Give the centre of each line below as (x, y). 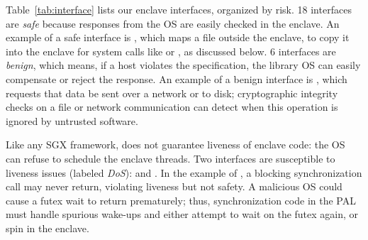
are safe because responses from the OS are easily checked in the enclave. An (173, 23)
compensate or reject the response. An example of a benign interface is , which (177, 78)
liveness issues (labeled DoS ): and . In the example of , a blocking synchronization (184, 172)
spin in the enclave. (48, 228)
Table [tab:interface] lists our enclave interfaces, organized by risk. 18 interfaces (179, 9)
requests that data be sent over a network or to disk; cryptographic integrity (172, 93)
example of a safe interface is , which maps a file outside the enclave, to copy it (178, 37)
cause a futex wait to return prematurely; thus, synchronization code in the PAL (181, 200)
